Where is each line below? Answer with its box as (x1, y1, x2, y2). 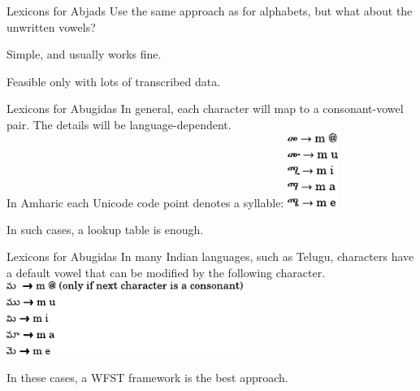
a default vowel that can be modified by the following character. (6, 264, 326, 281)
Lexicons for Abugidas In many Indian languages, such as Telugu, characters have (6, 248, 414, 265)
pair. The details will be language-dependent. (6, 115, 232, 133)
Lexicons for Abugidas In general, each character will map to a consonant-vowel (6, 100, 404, 117)
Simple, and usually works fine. (6, 46, 162, 63)
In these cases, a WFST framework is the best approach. (6, 368, 288, 385)
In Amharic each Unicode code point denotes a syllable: (6, 193, 284, 211)
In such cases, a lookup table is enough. (6, 220, 204, 237)
